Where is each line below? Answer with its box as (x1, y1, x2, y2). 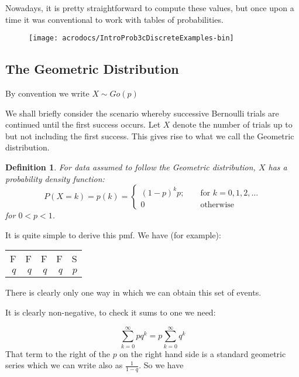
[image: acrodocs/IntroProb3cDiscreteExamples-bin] (29, 34, 234, 43)
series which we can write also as (5, 359, 123, 371)
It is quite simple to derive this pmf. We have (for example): (5, 228, 221, 241)
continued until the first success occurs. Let (5, 118, 161, 131)
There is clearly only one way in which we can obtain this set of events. (5, 286, 262, 299)
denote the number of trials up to (173, 118, 293, 131)
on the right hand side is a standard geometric (119, 347, 286, 359)
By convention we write (5, 87, 90, 100)
